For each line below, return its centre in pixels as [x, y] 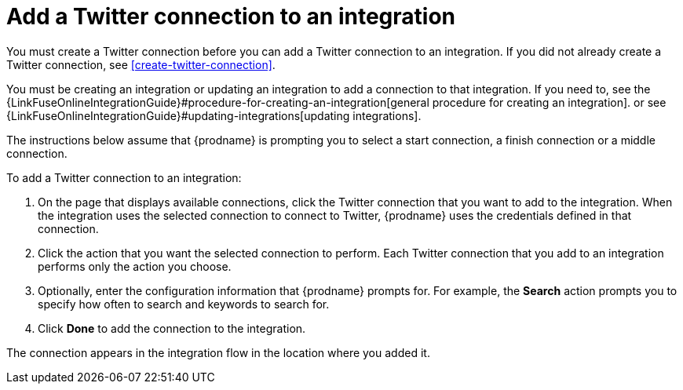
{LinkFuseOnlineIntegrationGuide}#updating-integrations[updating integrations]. [214, 115]
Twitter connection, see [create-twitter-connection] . [141, 64]
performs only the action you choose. [135, 266]
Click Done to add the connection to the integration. [172, 328]
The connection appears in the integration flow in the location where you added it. [218, 352]
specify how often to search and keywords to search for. [184, 304]
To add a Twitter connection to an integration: [124, 177]
